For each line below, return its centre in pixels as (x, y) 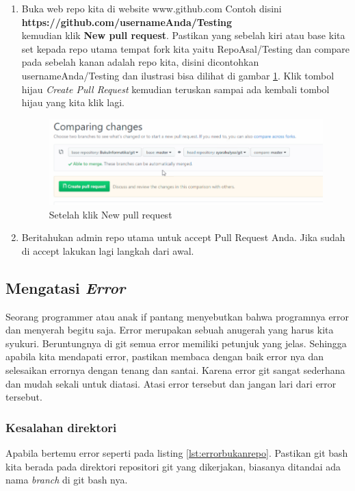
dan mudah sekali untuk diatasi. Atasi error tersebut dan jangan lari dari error (171, 383)
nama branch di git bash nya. (67, 480)
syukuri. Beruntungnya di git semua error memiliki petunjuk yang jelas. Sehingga (176, 343)
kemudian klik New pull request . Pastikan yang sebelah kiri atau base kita (183, 35)
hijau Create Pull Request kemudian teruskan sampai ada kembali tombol (175, 89)
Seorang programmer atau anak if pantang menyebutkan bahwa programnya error (177, 316)
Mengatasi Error (66, 287)
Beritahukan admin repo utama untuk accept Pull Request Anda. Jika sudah (183, 237)
